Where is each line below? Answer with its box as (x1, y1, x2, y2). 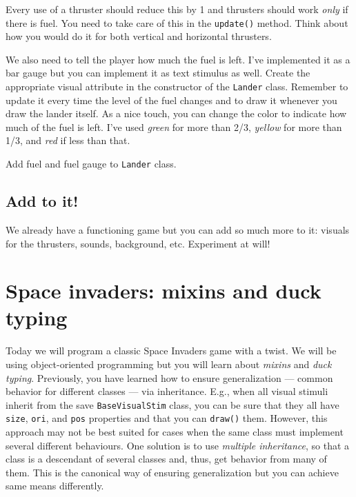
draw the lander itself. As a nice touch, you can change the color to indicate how (6, 106, 347, 121)
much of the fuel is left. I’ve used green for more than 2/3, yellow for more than (6, 119, 342, 134)
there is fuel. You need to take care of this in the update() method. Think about (6, 15, 348, 30)
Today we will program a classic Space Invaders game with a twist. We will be (6, 343, 337, 358)
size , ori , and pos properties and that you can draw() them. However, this (6, 411, 328, 425)
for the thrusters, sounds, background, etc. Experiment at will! (6, 236, 270, 250)
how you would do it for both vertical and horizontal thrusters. (6, 29, 272, 43)
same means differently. (6, 478, 104, 493)
